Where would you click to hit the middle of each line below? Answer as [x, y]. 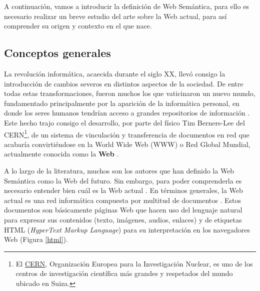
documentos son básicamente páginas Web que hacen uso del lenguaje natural [123, 210]
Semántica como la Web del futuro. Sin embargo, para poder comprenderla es [123, 180]
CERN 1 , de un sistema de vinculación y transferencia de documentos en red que [127, 133]
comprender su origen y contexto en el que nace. [78, 26]
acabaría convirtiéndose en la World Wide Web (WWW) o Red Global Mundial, [127, 144]
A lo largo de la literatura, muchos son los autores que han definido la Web [119, 170]
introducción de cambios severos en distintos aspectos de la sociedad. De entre [124, 83]
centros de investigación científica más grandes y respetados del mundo [124, 273]
